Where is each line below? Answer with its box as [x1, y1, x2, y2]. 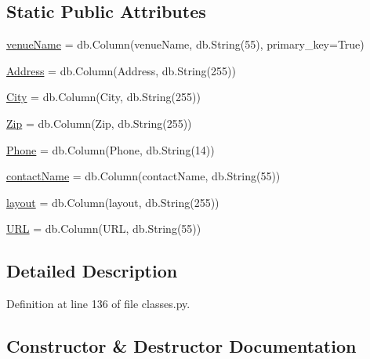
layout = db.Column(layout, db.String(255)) [6, 194, 219, 210]
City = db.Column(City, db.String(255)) [6, 89, 201, 105]
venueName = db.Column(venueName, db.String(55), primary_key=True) [6, 36, 365, 53]
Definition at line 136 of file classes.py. [6, 296, 190, 312]
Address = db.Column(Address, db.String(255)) [6, 62, 236, 78]
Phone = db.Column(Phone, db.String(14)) [6, 141, 215, 158]
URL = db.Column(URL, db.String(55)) [6, 220, 201, 237]
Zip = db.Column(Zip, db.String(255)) [6, 114, 192, 131]
